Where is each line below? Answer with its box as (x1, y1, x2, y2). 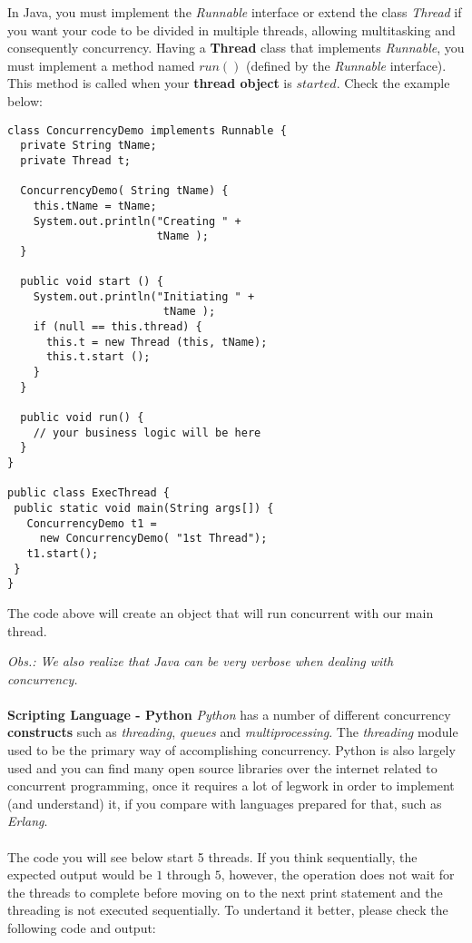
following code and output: (7, 918, 156, 937)
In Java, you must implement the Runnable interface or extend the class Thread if (7, 3, 462, 21)
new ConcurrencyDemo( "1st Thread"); (39, 532, 268, 545)
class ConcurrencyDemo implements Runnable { (7, 123, 287, 137)
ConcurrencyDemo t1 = (26, 516, 157, 530)
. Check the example (336, 74, 450, 93)
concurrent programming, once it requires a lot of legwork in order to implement (7, 776, 455, 795)
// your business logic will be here (33, 426, 261, 439)
